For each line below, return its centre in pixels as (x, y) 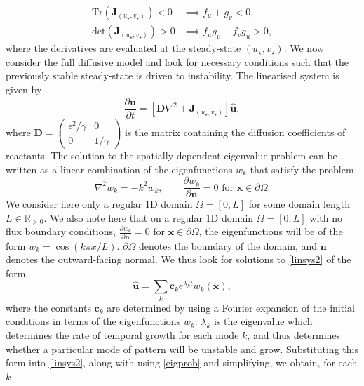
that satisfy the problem (302, 169)
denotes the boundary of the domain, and (228, 245)
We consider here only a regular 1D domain (99, 204)
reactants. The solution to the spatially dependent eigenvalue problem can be (171, 155)
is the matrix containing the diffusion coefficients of (235, 132)
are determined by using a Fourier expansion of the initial (231, 307)
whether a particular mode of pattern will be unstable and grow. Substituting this (182, 348)
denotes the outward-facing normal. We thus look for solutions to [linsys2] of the (178, 259)
